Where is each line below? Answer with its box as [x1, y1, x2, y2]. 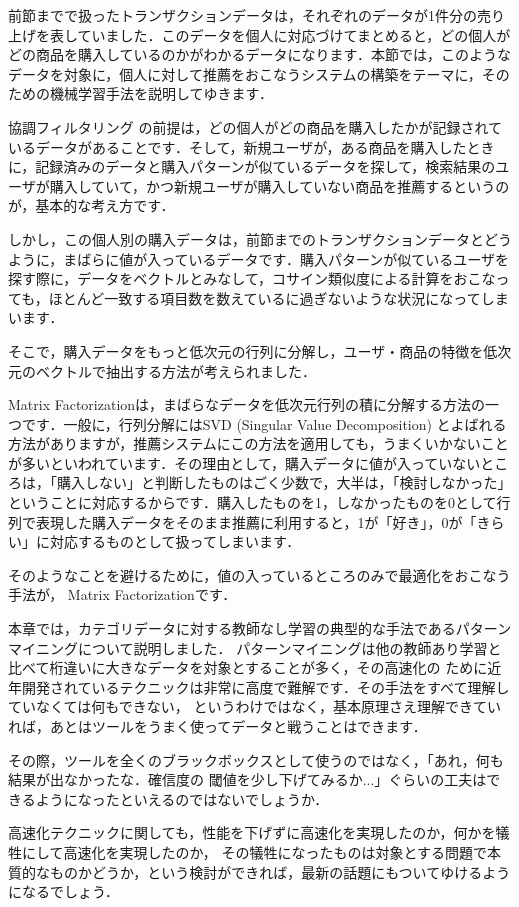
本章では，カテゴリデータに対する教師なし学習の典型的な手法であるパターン [8, 618, 512, 639]
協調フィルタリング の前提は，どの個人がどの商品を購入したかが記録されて [8, 116, 502, 137]
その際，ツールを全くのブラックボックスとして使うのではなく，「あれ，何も [8, 749, 504, 770]
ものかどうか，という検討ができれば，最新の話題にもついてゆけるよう [49, 861, 511, 882]
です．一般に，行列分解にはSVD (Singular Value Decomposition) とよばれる [21, 413, 507, 434]
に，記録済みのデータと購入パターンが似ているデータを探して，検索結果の [8, 156, 496, 177]
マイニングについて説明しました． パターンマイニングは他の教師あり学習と [8, 637, 502, 658]
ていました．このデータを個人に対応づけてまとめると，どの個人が [77, 24, 511, 45]
